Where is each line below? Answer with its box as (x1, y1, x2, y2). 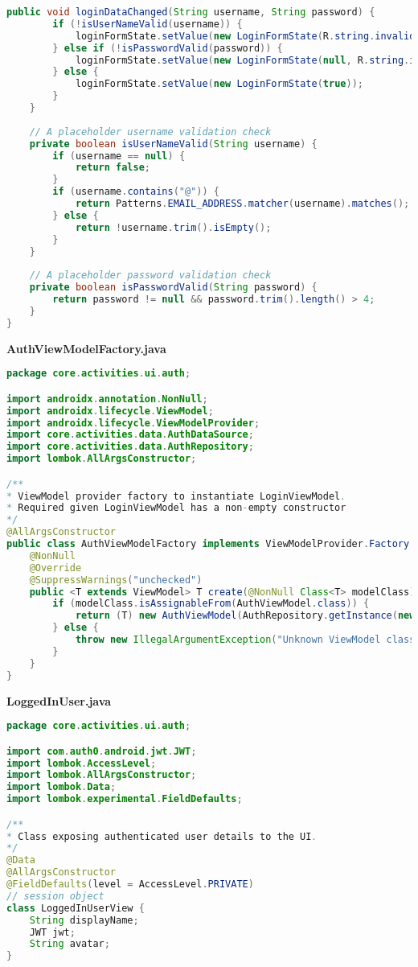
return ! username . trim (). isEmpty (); (75, 221, 272, 233)
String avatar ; (29, 938, 110, 950)
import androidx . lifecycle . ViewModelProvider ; (6, 417, 260, 429)
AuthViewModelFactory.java (6, 339, 166, 356)
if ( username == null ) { (52, 150, 186, 162)
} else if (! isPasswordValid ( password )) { (52, 42, 283, 54)
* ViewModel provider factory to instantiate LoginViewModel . (6, 490, 346, 502)
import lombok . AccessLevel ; (6, 757, 157, 769)
